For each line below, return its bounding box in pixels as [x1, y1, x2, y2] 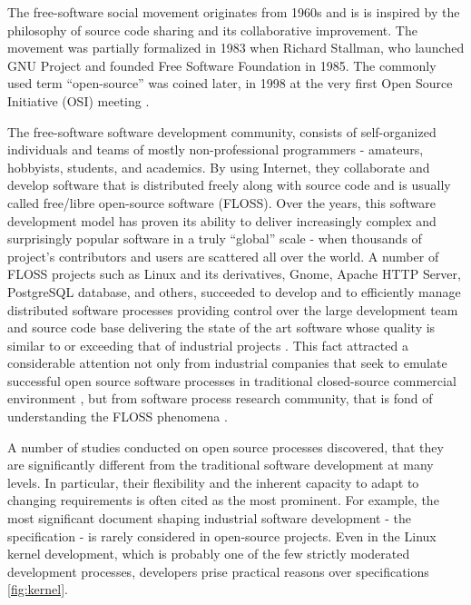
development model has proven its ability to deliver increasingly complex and [7, 211, 437, 230]
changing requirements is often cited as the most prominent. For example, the [7, 491, 439, 510]
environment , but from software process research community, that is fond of [7, 389, 433, 408]
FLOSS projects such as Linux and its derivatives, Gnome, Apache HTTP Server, [7, 264, 461, 283]
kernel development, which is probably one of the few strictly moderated [7, 544, 410, 563]
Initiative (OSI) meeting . [7, 91, 150, 110]
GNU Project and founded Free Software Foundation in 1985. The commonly [7, 55, 437, 74]
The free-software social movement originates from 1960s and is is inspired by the [7, 3, 460, 21]
